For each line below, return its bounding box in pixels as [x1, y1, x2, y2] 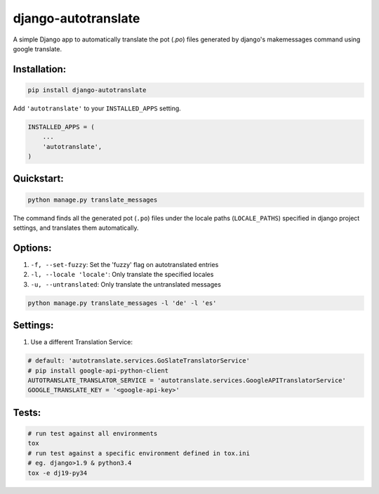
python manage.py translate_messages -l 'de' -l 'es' [27, 299, 217, 307]
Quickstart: [13, 173, 65, 185]
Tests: [13, 406, 41, 418]
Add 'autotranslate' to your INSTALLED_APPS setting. [13, 104, 182, 112]
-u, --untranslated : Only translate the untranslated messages [30, 280, 221, 288]
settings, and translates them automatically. [13, 223, 139, 232]
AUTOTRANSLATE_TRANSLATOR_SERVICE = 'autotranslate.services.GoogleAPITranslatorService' [27, 376, 347, 384]
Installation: [13, 63, 67, 75]
